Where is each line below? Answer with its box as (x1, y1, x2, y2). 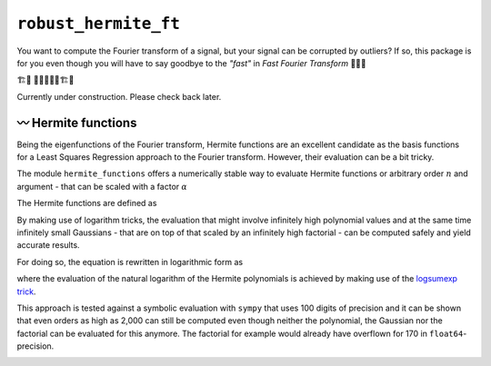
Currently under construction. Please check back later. (16, 91, 222, 102)
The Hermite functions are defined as (16, 198, 157, 209)
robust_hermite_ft (16, 14, 181, 34)
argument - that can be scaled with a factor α (16, 181, 188, 192)
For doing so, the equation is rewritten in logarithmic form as (16, 256, 244, 267)
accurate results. (16, 240, 81, 251)
